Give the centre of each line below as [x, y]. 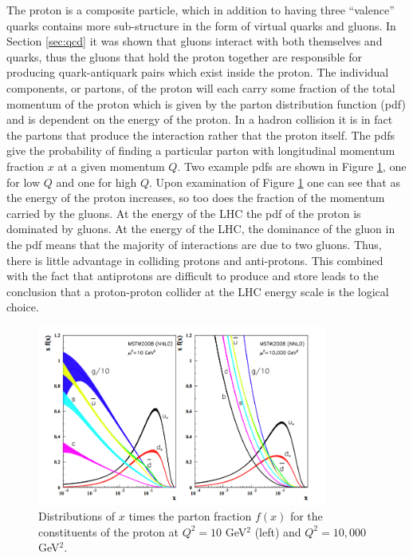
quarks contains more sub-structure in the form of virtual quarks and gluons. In [201, 25]
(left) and [278, 531]
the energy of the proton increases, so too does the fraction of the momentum [196, 198]
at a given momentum [111, 166]
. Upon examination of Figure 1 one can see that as [275, 182]
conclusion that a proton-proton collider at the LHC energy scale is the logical [198, 291]
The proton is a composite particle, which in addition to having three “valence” [201, 10]
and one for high [96, 182]
